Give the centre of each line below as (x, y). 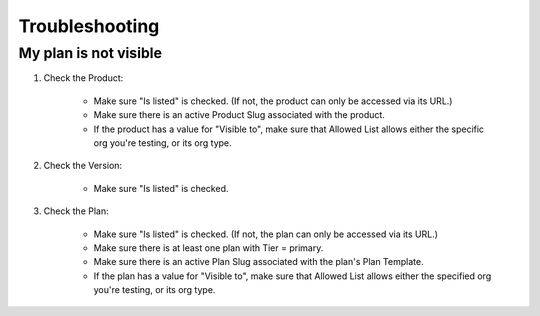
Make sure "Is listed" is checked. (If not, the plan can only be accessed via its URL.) (266, 234)
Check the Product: (83, 78)
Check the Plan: (76, 211)
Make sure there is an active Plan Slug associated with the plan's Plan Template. (258, 262)
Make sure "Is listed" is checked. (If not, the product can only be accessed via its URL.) (273, 101)
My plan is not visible (90, 53)
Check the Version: (83, 166)
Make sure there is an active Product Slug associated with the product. (239, 115)
